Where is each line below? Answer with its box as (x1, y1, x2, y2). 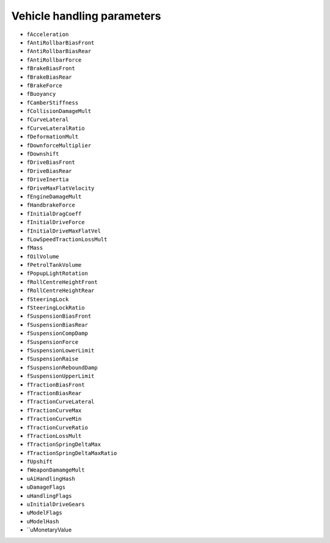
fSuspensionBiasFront (26, 313, 92, 320)
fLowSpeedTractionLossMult (26, 236, 108, 242)
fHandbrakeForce (26, 202, 76, 209)
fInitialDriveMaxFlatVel (26, 227, 101, 235)
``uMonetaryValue (26, 526, 72, 534)
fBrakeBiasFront (26, 65, 76, 72)
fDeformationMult (26, 133, 79, 140)
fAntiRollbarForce (26, 56, 82, 64)
